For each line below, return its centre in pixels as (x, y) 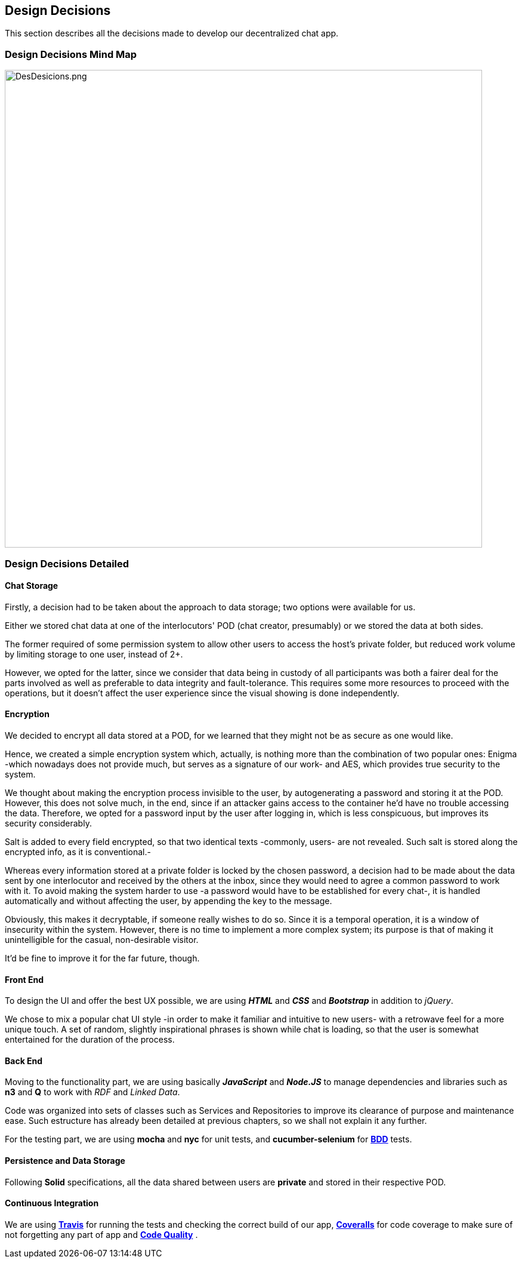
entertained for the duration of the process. (90, 1040)
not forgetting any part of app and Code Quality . (101, 1234)
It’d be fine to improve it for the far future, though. (102, 958)
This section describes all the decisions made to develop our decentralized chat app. (172, 33)
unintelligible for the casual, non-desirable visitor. (102, 939)
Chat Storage (32, 586)
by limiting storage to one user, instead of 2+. (94, 654)
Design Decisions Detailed (67, 563)
